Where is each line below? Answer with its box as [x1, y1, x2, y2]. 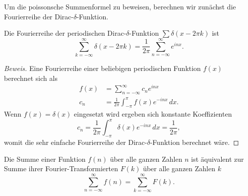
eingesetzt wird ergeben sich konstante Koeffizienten [74, 109, 232, 119]
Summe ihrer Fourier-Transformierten [4, 163, 119, 174]
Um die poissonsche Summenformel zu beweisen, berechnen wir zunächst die [4, 1, 236, 11]
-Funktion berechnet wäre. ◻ [150, 137, 239, 147]
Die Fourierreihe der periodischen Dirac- [4, 28, 126, 38]
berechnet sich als [4, 72, 58, 83]
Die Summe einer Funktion [4, 153, 86, 164]
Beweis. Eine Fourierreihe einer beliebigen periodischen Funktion [4, 63, 201, 73]
